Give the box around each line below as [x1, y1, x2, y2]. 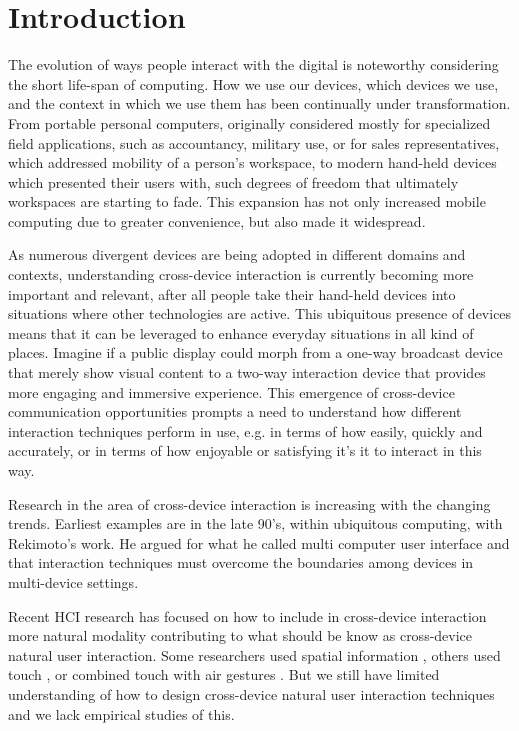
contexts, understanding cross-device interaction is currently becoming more [8, 264, 474, 285]
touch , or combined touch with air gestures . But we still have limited [8, 664, 440, 685]
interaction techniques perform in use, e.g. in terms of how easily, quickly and [8, 420, 483, 441]
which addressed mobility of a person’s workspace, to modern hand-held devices [8, 152, 497, 173]
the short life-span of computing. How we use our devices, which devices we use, [8, 73, 499, 94]
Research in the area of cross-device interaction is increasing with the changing [8, 493, 491, 514]
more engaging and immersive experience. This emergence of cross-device [8, 381, 455, 402]
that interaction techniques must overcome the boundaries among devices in [8, 552, 474, 573]
